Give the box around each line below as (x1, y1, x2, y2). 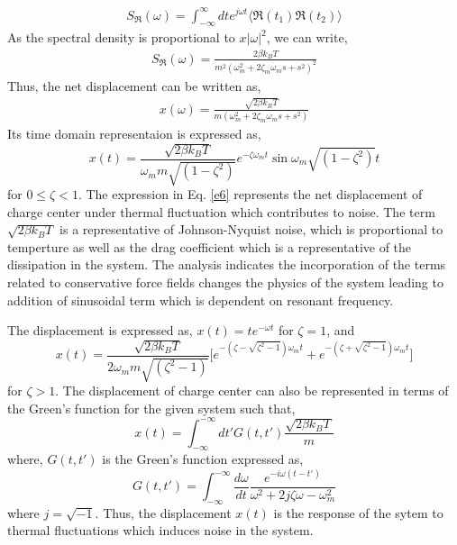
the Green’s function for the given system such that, (7, 398, 296, 417)
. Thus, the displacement (95, 503, 232, 522)
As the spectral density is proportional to (7, 28, 235, 47)
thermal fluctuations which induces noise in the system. (7, 521, 314, 540)
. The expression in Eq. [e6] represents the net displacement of (78, 185, 423, 204)
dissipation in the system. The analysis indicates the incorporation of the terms (7, 255, 446, 274)
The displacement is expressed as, (7, 321, 193, 340)
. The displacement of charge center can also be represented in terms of (55, 381, 449, 399)
